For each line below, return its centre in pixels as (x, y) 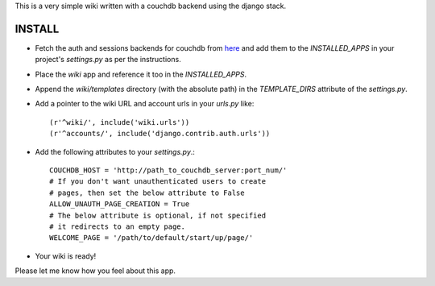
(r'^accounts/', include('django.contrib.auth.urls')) (160, 134)
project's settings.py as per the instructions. (108, 60)
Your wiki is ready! (66, 256)
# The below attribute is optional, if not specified (157, 215)
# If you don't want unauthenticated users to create (157, 182)
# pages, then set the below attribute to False (147, 193)
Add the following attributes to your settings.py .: (115, 151)
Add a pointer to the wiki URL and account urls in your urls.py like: (145, 104)
